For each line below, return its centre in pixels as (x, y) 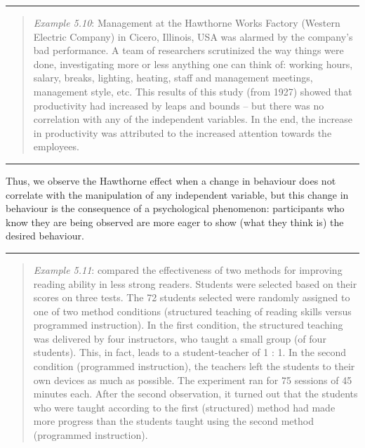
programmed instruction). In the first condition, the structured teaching (188, 325)
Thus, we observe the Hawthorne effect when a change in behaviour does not (171, 180)
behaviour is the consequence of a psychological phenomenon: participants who (175, 208)
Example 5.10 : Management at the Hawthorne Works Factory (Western (187, 22)
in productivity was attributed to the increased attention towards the (182, 132)
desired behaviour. (45, 236)
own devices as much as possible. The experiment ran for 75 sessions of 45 (193, 380)
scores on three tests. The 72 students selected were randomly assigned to (192, 297)
